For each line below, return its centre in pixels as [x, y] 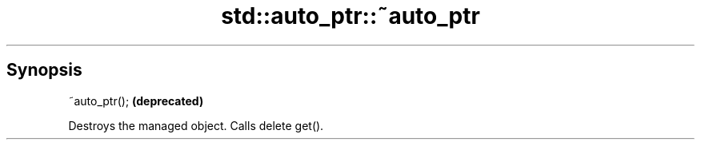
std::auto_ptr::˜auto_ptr [350, 16]
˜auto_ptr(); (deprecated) [136, 101]
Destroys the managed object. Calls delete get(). [196, 125]
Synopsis [44, 70]
